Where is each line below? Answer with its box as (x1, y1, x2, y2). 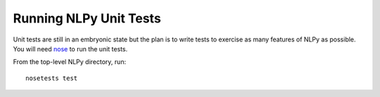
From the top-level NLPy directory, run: (13, 58, 127, 66)
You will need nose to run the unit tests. (13, 44, 128, 53)
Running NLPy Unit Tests (13, 11, 161, 26)
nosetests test (25, 74, 78, 82)
